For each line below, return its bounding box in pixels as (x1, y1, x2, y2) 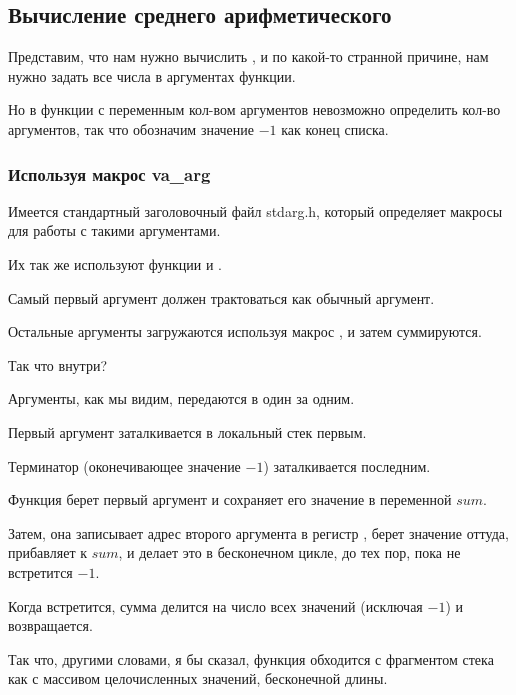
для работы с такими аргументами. (8, 220, 221, 241)
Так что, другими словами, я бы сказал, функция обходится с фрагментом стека (8, 648, 494, 669)
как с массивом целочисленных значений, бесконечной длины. (8, 668, 388, 689)
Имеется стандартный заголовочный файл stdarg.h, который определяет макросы (8, 200, 503, 221)
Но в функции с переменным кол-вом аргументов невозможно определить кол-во (8, 99, 501, 120)
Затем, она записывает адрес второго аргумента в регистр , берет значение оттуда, (8, 522, 509, 543)
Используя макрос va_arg (8, 161, 211, 186)
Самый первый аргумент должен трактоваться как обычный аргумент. (8, 287, 435, 308)
